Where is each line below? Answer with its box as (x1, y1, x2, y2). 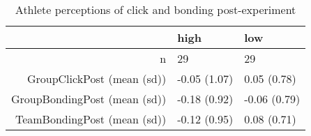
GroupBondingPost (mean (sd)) (11, 91, 167, 107)
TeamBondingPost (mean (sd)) (15, 111, 167, 127)
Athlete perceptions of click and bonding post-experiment (15, 1, 296, 17)
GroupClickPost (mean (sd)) (26, 70, 167, 86)
